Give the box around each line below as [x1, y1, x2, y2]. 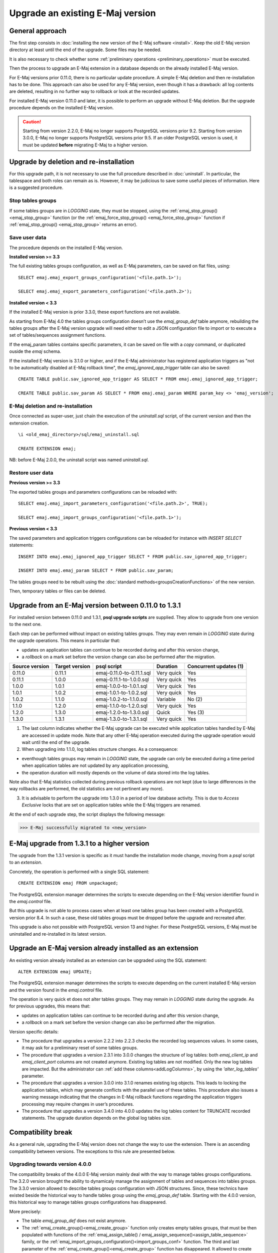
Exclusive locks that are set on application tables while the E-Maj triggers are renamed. [21, 802, 201, 808]
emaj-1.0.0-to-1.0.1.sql [95, 683, 147, 690]
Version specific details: [9, 1028, 59, 1034]
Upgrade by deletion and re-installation [9, 157, 134, 166]
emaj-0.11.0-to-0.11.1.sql [95, 670, 151, 677]
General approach [9, 27, 67, 35]
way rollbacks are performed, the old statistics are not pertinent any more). [9, 786, 164, 792]
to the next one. [9, 621, 42, 628]
